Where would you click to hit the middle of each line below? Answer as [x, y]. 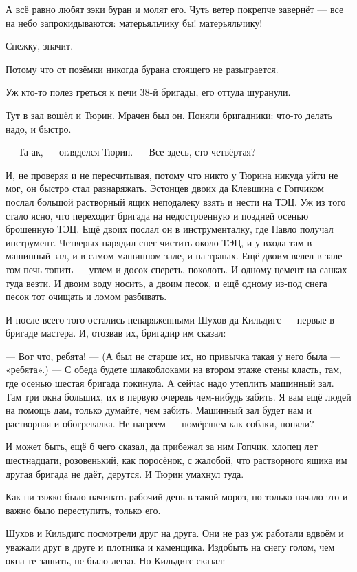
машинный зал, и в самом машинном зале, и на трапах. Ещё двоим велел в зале [174, 256]
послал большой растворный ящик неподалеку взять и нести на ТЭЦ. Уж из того [176, 201]
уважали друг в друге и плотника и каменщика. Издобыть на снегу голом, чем [170, 547]
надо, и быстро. [39, 128]
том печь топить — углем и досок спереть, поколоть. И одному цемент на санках [176, 269]
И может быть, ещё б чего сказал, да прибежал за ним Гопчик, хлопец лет [162, 446]
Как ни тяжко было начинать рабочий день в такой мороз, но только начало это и [177, 497]
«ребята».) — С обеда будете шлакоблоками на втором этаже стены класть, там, [174, 369]
